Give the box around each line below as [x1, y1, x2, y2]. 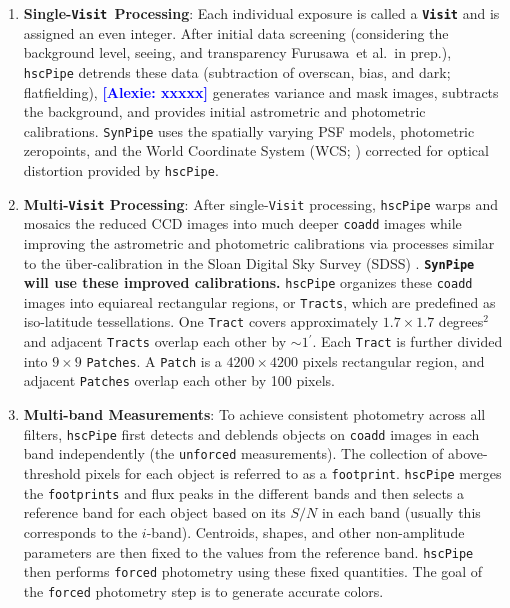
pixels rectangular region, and [302, 350, 485, 371]
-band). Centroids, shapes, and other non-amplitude [146, 521, 465, 542]
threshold [23, 463, 81, 483]
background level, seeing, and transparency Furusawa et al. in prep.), [23, 42, 452, 63]
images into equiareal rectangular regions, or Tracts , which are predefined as [23, 291, 496, 312]
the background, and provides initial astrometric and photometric [23, 101, 426, 122]
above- [448, 443, 488, 464]
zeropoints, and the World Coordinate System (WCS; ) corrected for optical [23, 140, 489, 161]
